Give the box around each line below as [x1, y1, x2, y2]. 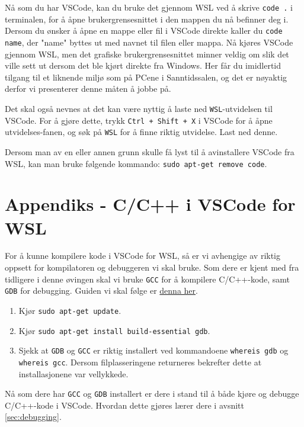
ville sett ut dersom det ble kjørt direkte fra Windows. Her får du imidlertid [5, 59, 281, 72]
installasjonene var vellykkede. [18, 367, 129, 380]
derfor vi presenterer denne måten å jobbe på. [5, 82, 171, 95]
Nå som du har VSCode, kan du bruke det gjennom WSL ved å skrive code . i [5, 1, 293, 13]
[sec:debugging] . [5, 410, 62, 423]
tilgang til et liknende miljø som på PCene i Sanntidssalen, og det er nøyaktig [5, 70, 287, 83]
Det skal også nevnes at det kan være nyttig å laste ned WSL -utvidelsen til [5, 102, 273, 114]
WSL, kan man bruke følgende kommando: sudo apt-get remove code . [5, 157, 267, 169]
